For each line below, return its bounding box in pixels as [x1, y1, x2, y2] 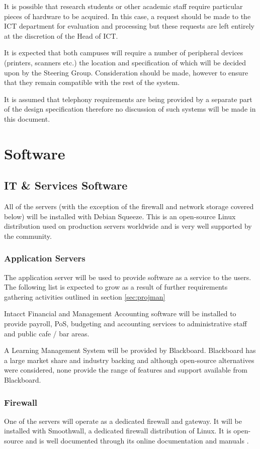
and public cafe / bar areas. [4, 328, 90, 338]
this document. [4, 113, 50, 124]
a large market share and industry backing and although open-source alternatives [4, 354, 254, 365]
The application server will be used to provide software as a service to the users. [4, 272, 251, 282]
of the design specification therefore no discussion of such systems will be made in [4, 104, 256, 114]
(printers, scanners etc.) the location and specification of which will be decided [4, 57, 246, 67]
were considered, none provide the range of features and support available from [4, 365, 247, 375]
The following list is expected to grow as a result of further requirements [4, 282, 228, 292]
